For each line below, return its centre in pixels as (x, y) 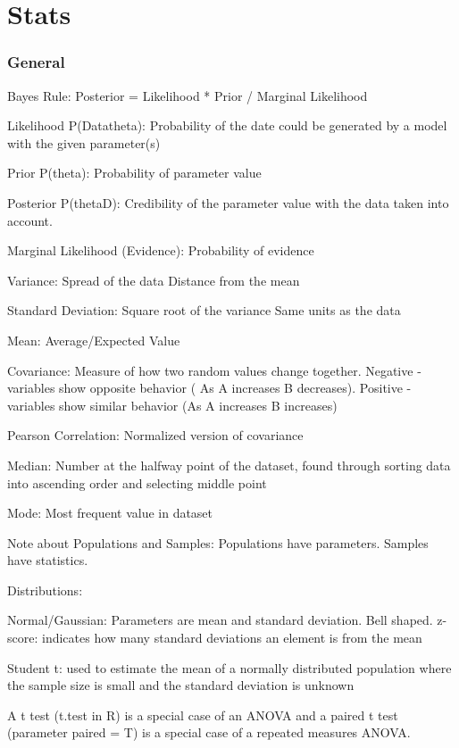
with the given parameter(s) (84, 142)
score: (23, 638)
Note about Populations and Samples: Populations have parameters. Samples (218, 542)
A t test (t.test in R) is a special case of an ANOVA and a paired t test (203, 715)
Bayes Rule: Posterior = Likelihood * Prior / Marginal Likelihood (188, 95)
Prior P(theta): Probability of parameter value (134, 173)
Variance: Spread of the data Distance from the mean (154, 280)
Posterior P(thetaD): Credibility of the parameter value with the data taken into (228, 202)
